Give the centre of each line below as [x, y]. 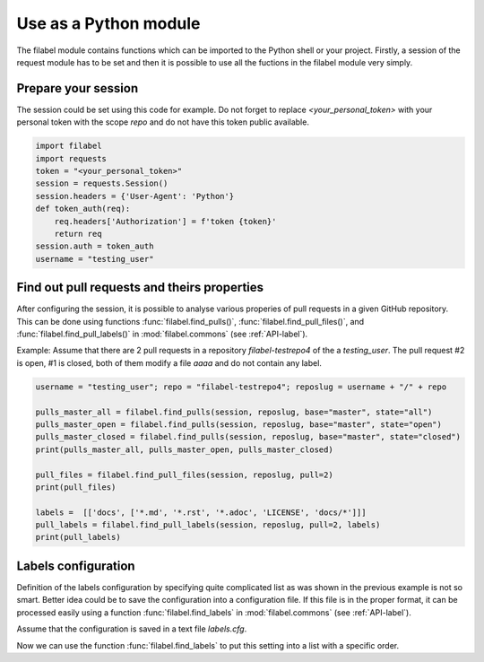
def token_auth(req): [83, 209]
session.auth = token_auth [95, 246]
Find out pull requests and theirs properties [140, 287]
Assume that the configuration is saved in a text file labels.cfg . [132, 629]
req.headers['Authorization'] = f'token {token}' [165, 221]
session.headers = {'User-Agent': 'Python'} [135, 196]
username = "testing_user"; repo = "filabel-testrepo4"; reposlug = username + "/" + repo [241, 387]
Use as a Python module [108, 23]
